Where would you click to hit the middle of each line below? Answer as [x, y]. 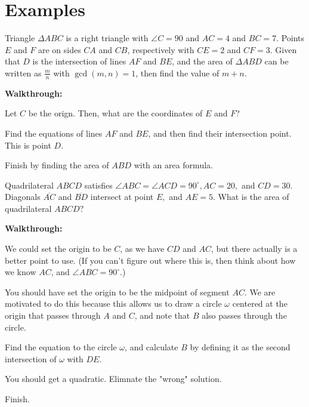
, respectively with [161, 49]
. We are [260, 292]
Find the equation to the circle [61, 347]
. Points [291, 38]
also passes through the [244, 315]
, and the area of [202, 61]
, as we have [142, 249]
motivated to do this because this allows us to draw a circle [113, 303]
